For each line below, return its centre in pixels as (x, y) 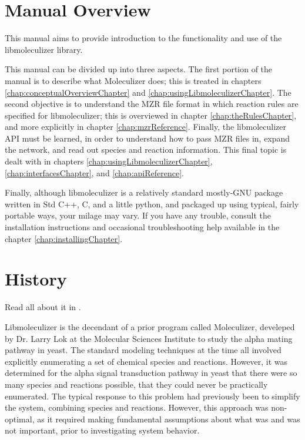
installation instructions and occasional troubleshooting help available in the (142, 227)
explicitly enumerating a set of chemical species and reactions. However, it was (146, 361)
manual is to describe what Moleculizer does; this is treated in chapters (133, 80)
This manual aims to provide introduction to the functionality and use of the (143, 38)
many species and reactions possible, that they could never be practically (136, 384)
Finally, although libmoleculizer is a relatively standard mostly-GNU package (144, 192)
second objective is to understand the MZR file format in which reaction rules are (152, 104)
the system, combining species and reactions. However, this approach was (137, 407)
